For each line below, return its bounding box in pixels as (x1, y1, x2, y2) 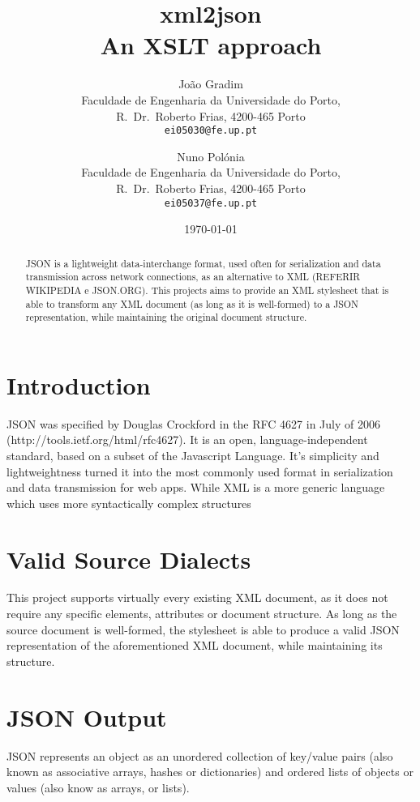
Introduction (6, 368, 151, 401)
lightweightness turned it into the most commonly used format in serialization (6, 463, 393, 480)
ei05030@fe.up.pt (164, 125, 258, 137)
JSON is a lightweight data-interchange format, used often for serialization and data (25, 256, 381, 270)
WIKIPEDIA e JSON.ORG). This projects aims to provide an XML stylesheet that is (25, 283, 389, 296)
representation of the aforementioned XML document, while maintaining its (6, 637, 383, 654)
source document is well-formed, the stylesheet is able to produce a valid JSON (6, 621, 400, 638)
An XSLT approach (100, 28, 322, 62)
